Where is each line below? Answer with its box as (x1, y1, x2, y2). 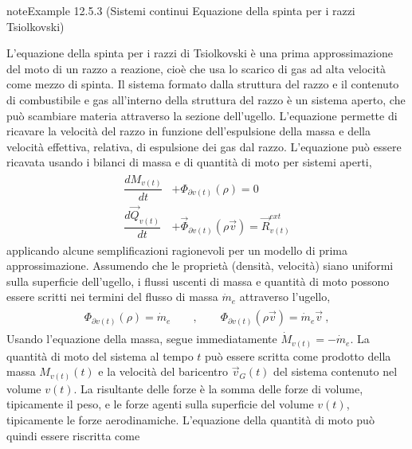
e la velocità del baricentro (98, 363, 228, 380)
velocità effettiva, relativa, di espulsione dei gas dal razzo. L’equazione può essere (6, 138, 402, 154)
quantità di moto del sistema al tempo (6, 347, 194, 364)
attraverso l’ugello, (239, 288, 331, 305)
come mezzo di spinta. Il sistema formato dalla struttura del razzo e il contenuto (6, 76, 399, 92)
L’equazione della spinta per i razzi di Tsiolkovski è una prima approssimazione (6, 45, 393, 61)
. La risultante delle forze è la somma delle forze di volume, (73, 380, 363, 396)
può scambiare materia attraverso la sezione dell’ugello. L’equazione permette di (6, 107, 398, 123)
